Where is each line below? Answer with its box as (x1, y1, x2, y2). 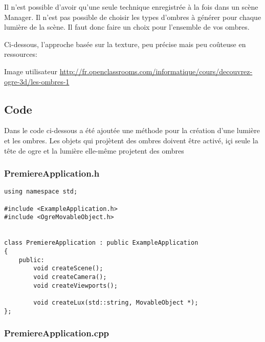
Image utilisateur (4, 66, 57, 76)
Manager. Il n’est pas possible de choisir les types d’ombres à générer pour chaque (4, 11, 261, 22)
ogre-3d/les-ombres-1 (4, 76, 70, 87)
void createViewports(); (33, 282, 118, 289)
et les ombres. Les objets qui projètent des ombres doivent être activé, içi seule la (4, 135, 258, 145)
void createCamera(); (33, 273, 107, 281)
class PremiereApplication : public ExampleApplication (4, 239, 198, 247)
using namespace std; (4, 188, 78, 196)
